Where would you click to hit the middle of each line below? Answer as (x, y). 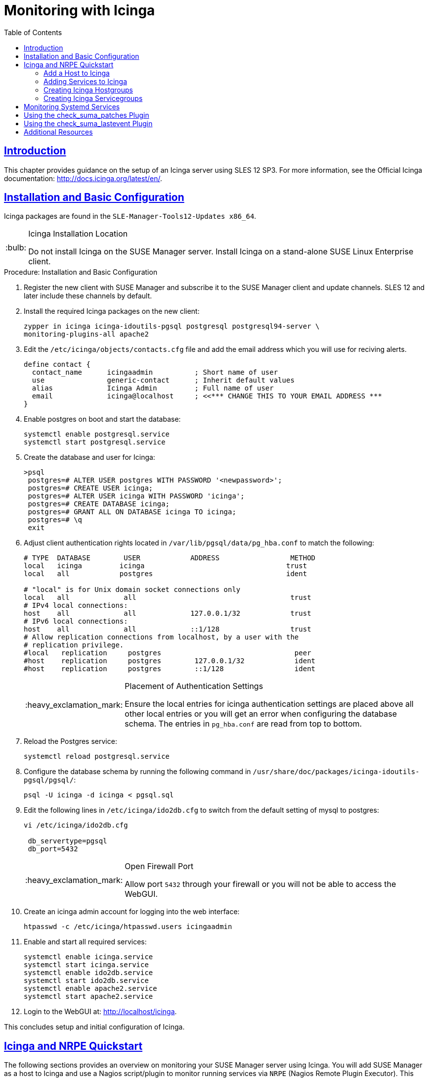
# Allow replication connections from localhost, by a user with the (161, 637)
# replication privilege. (74, 645)
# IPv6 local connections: (76, 621)
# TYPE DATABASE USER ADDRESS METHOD (170, 558)
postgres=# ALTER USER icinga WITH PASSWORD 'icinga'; (136, 496)
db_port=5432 (53, 849)
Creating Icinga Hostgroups (88, 90)
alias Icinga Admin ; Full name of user (153, 388)
